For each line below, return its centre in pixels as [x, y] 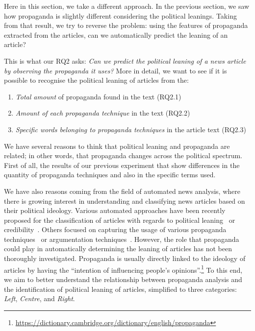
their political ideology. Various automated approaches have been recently [115, 210]
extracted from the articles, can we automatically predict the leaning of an [116, 35]
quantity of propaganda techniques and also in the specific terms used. [110, 175]
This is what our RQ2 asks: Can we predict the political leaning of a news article [125, 60]
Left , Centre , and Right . [39, 298]
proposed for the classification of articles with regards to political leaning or [120, 220]
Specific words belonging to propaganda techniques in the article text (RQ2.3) [131, 129]
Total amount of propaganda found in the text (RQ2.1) [98, 96]
